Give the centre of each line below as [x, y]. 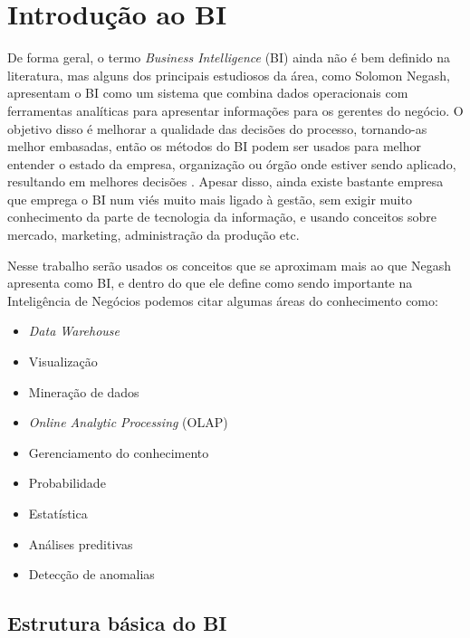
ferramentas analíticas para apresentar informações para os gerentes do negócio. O [235, 110]
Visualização [63, 362]
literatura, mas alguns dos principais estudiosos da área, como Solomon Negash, [229, 75]
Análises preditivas [81, 543]
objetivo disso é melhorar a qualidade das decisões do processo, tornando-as [217, 128]
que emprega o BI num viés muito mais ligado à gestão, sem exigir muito [210, 199]
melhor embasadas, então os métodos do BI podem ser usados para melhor [215, 146]
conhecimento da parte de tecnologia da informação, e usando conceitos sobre [222, 217]
